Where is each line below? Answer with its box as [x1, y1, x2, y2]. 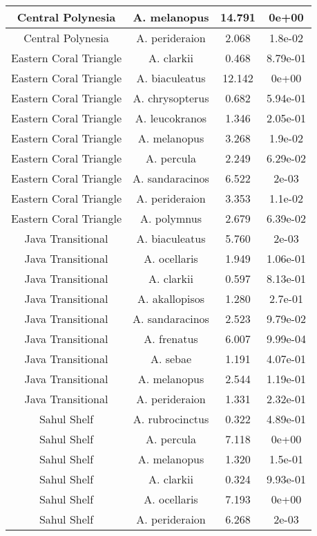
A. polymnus [140, 210, 202, 226]
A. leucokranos [135, 110, 207, 126]
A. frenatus [144, 331, 198, 346]
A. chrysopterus [133, 90, 209, 106]
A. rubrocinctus [133, 411, 209, 427]
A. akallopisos [137, 290, 205, 306]
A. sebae [150, 351, 192, 367]
